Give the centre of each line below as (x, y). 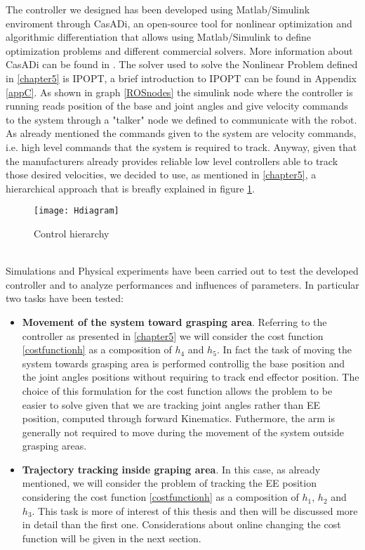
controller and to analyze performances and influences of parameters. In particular (182, 284)
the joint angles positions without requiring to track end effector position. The (191, 377)
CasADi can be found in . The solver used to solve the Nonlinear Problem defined (182, 64)
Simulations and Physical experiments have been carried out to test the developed (182, 271)
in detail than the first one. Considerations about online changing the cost (181, 524)
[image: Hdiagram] (77, 211)
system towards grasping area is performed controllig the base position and (184, 363)
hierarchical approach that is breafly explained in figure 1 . (130, 188)
